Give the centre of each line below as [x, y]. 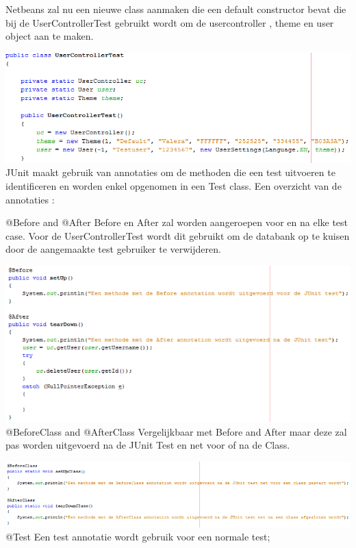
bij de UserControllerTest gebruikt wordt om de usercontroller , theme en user [170, 22]
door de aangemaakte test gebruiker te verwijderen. [113, 249]
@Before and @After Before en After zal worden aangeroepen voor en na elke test [177, 222]
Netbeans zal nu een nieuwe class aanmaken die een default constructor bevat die [176, 9]
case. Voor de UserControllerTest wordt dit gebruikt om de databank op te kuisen [178, 235]
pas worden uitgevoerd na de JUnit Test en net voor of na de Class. [148, 445]
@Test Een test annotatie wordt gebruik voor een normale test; [138, 537]
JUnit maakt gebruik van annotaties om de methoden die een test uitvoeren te [170, 172]
